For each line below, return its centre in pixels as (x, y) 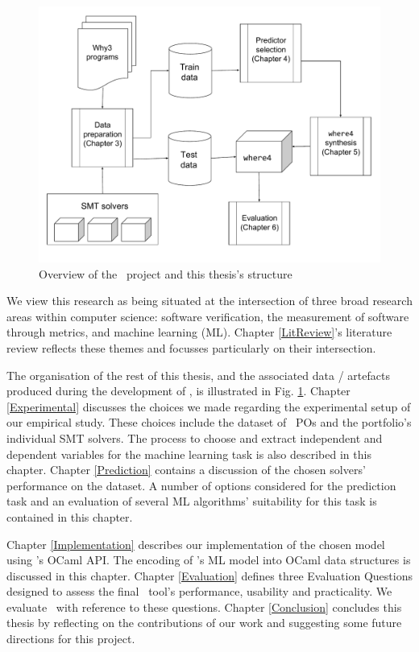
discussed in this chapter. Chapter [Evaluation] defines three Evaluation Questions (209, 575)
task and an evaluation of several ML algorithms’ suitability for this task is (192, 501)
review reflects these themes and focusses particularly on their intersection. (191, 347)
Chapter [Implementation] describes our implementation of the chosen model (196, 544)
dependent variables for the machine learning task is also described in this (189, 454)
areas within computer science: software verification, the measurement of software (208, 316)
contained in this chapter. (70, 516)
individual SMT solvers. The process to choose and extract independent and (195, 437)
